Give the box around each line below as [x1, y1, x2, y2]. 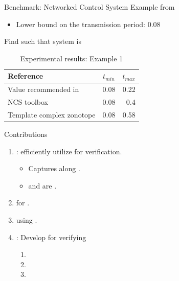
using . [16, 214, 37, 225]
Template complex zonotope [8, 109, 96, 120]
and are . [28, 180, 57, 191]
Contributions [4, 129, 48, 139]
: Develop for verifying [16, 231, 86, 242]
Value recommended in [8, 84, 79, 95]
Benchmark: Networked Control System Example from [4, 2, 175, 12]
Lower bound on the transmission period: [16, 18, 145, 29]
